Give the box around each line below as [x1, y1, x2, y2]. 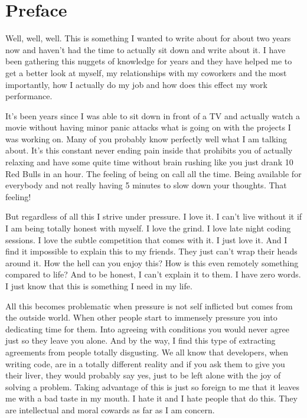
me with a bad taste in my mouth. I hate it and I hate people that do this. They [5, 392, 298, 404]
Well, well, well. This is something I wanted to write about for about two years [5, 32, 291, 44]
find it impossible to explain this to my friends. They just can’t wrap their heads [5, 245, 298, 257]
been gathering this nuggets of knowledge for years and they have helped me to [5, 55, 292, 67]
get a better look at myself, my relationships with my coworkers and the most [5, 66, 287, 79]
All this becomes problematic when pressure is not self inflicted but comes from [5, 299, 293, 312]
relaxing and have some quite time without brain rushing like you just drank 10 [5, 156, 293, 168]
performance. [5, 90, 53, 102]
